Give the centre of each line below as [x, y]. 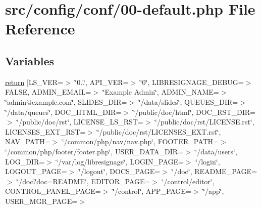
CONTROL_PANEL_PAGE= [53, 191]
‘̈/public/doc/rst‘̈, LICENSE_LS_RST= [80, 122]
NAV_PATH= [28, 141]
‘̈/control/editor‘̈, [188, 181]
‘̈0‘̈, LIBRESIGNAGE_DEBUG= [192, 82]
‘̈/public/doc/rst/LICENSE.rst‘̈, [205, 122]
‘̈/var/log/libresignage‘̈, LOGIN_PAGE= [120, 161]
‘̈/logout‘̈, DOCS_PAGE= [119, 171]
